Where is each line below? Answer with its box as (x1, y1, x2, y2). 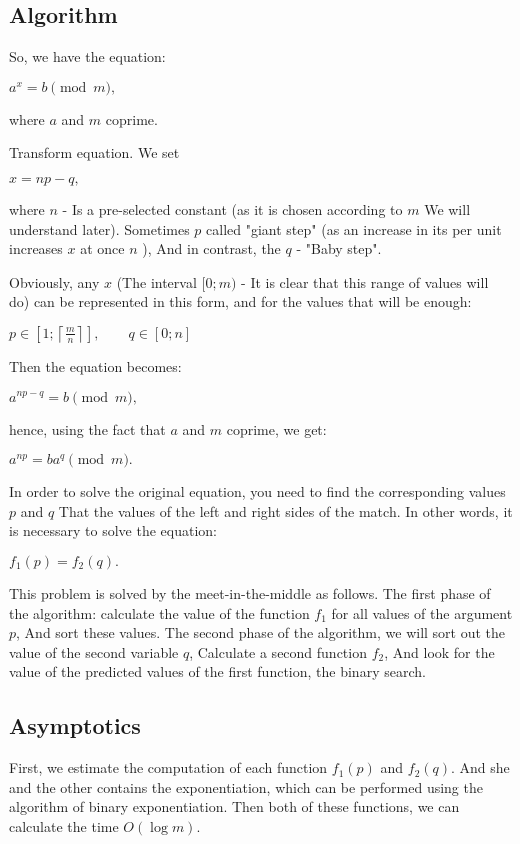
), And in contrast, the (142, 238, 281, 259)
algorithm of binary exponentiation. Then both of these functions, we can (9, 796, 460, 817)
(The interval (116, 271, 197, 292)
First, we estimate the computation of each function (9, 757, 328, 778)
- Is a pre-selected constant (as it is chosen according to (62, 198, 403, 219)
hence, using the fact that (9, 418, 166, 439)
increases (9, 238, 63, 259)
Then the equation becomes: (9, 355, 182, 376)
